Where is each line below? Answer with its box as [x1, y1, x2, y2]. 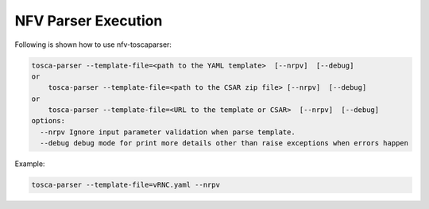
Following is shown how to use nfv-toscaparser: [14, 40, 172, 49]
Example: [14, 159, 45, 168]
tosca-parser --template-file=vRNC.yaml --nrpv [31, 180, 220, 190]
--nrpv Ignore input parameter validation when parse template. [40, 127, 296, 137]
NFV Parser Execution [14, 12, 163, 29]
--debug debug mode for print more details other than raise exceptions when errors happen [40, 139, 409, 148]
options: [31, 116, 66, 126]
